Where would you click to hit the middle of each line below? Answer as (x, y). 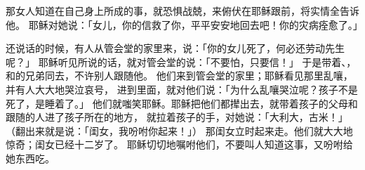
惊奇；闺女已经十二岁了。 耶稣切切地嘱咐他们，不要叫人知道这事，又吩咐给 (179, 144)
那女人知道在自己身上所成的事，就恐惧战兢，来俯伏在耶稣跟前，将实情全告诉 (182, 11)
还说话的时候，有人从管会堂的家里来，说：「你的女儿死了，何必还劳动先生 (175, 48)
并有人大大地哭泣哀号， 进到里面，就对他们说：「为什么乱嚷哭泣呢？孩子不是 (182, 89)
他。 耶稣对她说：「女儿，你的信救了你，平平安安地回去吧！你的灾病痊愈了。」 (184, 24)
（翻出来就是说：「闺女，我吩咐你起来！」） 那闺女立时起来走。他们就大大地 (179, 130)
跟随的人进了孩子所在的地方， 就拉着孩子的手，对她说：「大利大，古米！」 (177, 117)
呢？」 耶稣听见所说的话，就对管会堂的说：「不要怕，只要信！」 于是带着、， (181, 61)
